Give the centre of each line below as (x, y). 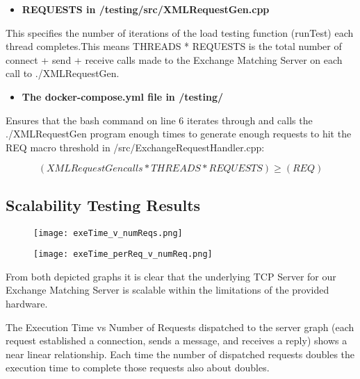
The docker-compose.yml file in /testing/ (122, 96)
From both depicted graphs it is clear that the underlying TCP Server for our (171, 276)
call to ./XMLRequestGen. (63, 73)
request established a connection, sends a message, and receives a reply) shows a (177, 340)
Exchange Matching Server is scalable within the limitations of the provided (167, 290)
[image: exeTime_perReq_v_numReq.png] (123, 254)
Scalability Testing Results (103, 204)
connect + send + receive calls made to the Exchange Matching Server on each (174, 59)
